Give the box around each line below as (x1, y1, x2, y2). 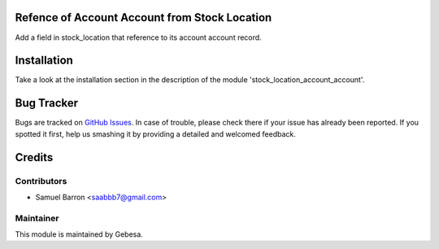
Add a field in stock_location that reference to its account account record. (15, 33, 262, 42)
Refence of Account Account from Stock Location (15, 11, 272, 24)
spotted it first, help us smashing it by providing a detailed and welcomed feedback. (15, 129, 296, 138)
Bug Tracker (15, 96, 79, 110)
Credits (15, 151, 54, 164)
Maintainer (15, 212, 59, 224)
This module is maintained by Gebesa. (15, 229, 144, 239)
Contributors (15, 175, 67, 186)
